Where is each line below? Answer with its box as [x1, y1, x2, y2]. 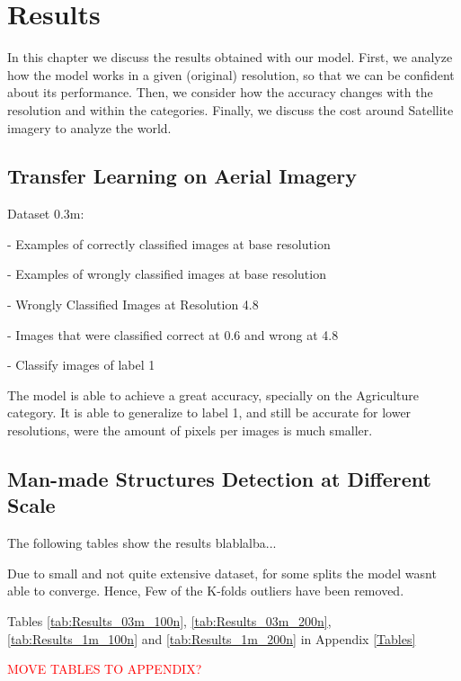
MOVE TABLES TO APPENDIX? [7, 659, 202, 678]
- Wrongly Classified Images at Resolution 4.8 [7, 295, 259, 314]
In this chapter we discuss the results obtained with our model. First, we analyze [7, 48, 453, 67]
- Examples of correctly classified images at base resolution [7, 234, 331, 253]
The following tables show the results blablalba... [7, 533, 277, 552]
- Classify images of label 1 [7, 355, 155, 374]
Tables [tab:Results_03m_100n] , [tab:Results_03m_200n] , [7, 612, 332, 631]
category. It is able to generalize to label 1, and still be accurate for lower [7, 403, 412, 422]
